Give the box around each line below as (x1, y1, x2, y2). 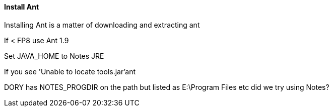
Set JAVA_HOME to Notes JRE (4, 51, 104, 60)
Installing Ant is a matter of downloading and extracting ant (4, 20, 200, 29)
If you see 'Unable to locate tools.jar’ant (4, 67, 136, 76)
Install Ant (4, 3, 39, 11)
